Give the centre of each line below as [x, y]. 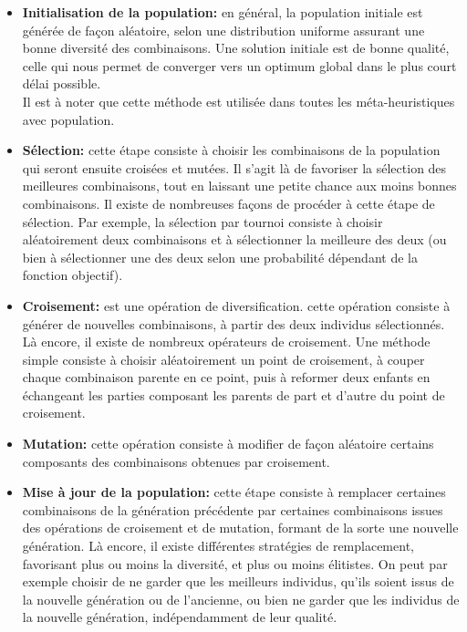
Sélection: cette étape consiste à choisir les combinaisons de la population [231, 150]
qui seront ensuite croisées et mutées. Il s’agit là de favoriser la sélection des [234, 167]
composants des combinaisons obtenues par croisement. [176, 461]
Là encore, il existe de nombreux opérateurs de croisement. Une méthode [226, 342]
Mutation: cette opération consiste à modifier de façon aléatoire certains [228, 444]
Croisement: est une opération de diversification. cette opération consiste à [236, 305]
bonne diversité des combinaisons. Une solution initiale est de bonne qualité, [236, 48]
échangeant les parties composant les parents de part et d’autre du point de [233, 394]
